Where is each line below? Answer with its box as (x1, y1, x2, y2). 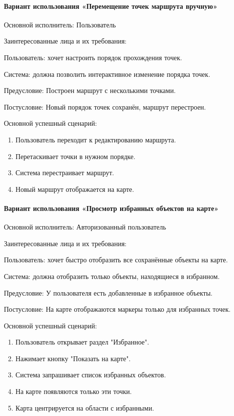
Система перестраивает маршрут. (15, 167, 114, 178)
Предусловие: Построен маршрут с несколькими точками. (4, 85, 176, 95)
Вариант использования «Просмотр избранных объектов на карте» (4, 203, 219, 213)
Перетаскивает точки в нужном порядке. (15, 151, 136, 161)
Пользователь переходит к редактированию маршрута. (15, 134, 176, 144)
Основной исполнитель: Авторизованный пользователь (4, 222, 166, 232)
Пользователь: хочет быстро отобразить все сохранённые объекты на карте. (4, 254, 228, 265)
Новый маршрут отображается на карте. (15, 184, 134, 194)
